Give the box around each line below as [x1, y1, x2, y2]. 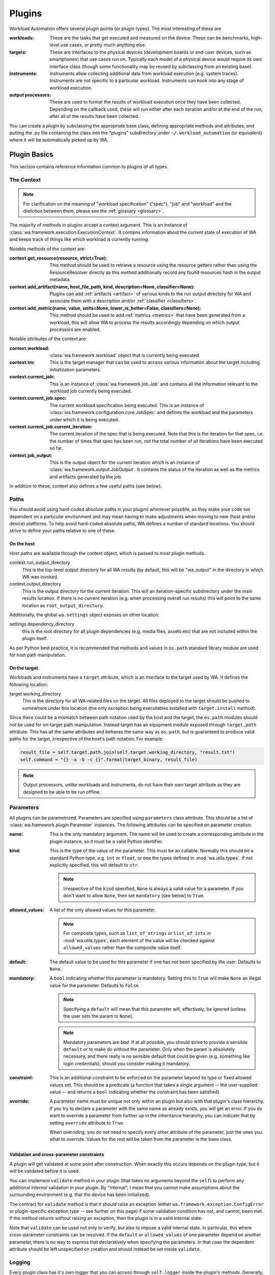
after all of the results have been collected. [49, 113, 140, 119]
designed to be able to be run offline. [23, 788, 101, 795]
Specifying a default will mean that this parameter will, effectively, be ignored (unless [63, 1006, 246, 1012]
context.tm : [9, 360, 35, 366]
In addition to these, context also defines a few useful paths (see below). [9, 483, 162, 489]
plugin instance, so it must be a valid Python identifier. [49, 838, 163, 844]
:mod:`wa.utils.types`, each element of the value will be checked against [63, 937, 215, 943]
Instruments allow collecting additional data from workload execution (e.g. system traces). [49, 70, 239, 76]
